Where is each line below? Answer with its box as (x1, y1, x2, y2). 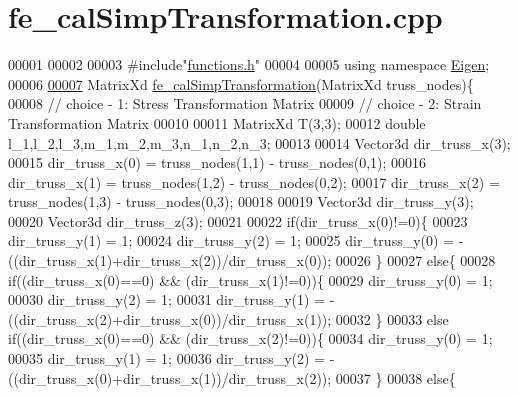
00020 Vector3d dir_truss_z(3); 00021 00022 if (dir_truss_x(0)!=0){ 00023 (8, 210, 468, 231)
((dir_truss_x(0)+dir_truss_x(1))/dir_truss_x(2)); (8, 367, 332, 388)
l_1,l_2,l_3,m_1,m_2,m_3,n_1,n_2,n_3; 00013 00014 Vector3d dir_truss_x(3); (8, 132, 511, 153)
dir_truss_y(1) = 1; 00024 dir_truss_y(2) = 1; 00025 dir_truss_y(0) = (8, 230, 455, 251)
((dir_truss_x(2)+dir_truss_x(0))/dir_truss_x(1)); (8, 308, 332, 329)
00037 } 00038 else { (335, 367, 456, 388)
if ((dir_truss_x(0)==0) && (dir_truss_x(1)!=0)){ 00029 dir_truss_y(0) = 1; (8, 269, 493, 290)
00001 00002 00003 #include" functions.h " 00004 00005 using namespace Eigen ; (8, 54, 490, 75)
